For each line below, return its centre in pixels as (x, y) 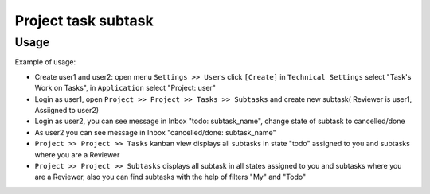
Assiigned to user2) (67, 110)
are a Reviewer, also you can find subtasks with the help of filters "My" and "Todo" (170, 177)
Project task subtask (84, 21)
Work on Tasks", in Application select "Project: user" (125, 88)
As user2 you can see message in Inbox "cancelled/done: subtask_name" (155, 132)
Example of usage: (45, 62)
